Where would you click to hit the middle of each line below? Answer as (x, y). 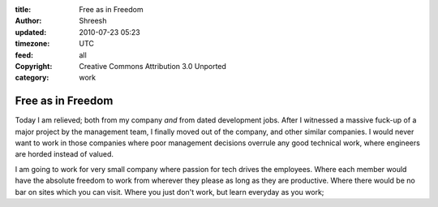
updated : (31, 32)
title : (23, 9)
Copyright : (34, 66)
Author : (28, 21)
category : (32, 78)
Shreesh (93, 21)
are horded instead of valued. (64, 154)
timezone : (32, 44)
